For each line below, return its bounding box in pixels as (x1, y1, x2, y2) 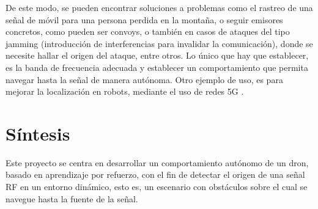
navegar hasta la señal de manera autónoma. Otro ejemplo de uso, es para (6, 73, 283, 86)
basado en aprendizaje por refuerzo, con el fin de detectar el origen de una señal (6, 168, 305, 181)
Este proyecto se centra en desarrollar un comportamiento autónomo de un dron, (6, 156, 309, 169)
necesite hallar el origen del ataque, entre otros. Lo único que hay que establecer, (6, 49, 309, 62)
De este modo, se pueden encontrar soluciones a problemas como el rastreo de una (6, 1, 313, 13)
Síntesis (6, 120, 70, 145)
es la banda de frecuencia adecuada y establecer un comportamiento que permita (6, 61, 308, 73)
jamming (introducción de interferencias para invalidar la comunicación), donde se (6, 37, 313, 50)
